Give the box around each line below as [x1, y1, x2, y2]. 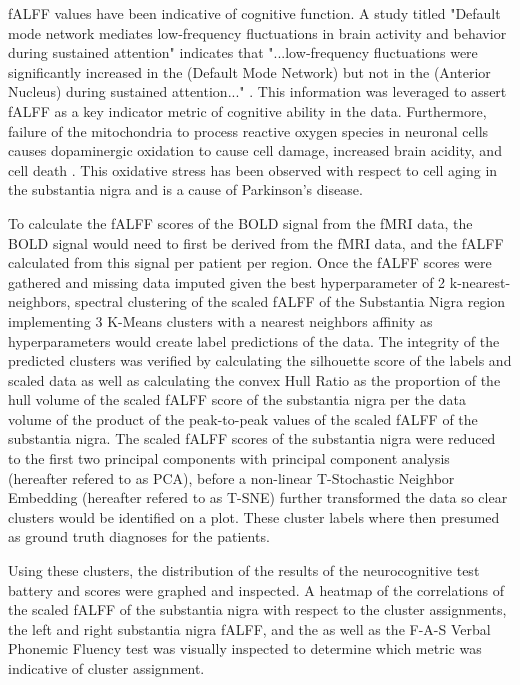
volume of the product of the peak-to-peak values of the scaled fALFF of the [8, 408, 478, 429]
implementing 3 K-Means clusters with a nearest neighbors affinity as [8, 310, 433, 331]
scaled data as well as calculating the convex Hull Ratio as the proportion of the [8, 369, 501, 390]
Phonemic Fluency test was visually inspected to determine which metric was [8, 638, 482, 659]
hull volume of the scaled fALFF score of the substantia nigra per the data [8, 389, 466, 410]
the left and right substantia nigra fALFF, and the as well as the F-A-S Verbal [8, 618, 491, 639]
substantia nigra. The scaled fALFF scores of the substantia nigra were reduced [8, 428, 496, 449]
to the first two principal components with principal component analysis [8, 448, 450, 469]
